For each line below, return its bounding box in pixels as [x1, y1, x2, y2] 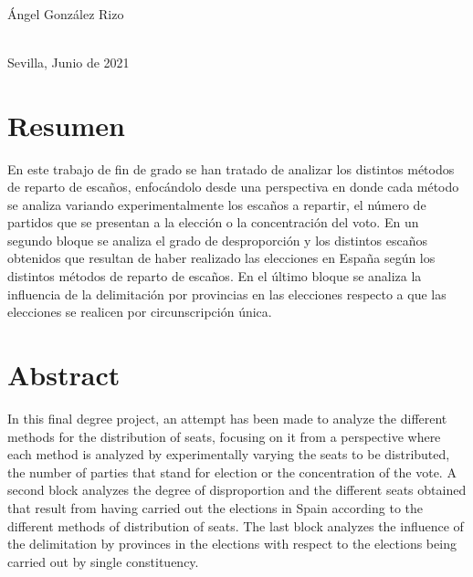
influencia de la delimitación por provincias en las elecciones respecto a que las [7, 284, 447, 303]
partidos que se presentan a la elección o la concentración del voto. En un [7, 213, 419, 232]
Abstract [7, 356, 121, 393]
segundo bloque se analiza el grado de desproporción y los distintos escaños [7, 230, 427, 249]
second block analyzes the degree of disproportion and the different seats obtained [7, 480, 467, 499]
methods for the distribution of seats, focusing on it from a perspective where [7, 426, 441, 446]
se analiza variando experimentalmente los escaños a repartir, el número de [7, 194, 426, 214]
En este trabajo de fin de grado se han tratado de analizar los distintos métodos [7, 159, 455, 178]
